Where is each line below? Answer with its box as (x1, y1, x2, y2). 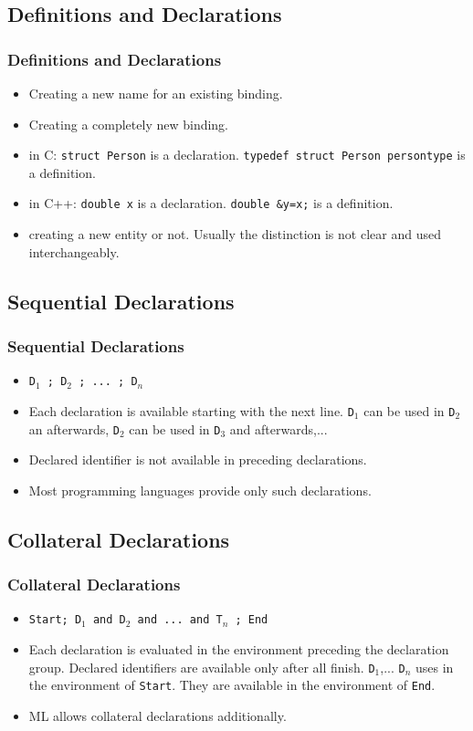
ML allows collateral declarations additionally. (28, 706, 287, 725)
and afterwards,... (229, 419, 328, 438)
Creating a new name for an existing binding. (28, 84, 283, 102)
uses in (415, 657, 454, 676)
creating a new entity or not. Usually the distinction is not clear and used (28, 225, 441, 244)
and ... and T (137, 613, 223, 627)
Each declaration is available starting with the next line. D (28, 401, 354, 420)
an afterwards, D (28, 419, 120, 438)
